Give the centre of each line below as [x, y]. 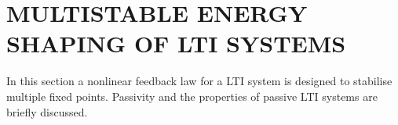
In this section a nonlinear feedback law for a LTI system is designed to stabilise [199, 81]
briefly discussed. [47, 111]
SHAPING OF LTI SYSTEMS [176, 43]
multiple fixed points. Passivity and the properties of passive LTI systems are [192, 96]
